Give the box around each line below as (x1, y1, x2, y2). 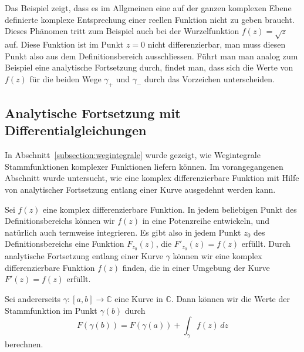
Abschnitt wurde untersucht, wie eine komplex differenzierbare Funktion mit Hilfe (5, 172, 299, 184)
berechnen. (5, 337, 43, 350)
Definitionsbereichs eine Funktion (5, 237, 124, 250)
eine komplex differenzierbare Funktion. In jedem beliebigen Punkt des (43, 203, 297, 215)
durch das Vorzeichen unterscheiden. (144, 72, 275, 85)
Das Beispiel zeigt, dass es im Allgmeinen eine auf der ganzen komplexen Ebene (5, 2, 292, 14)
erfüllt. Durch (241, 237, 291, 250)
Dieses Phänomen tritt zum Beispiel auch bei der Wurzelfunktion (5, 25, 239, 37)
